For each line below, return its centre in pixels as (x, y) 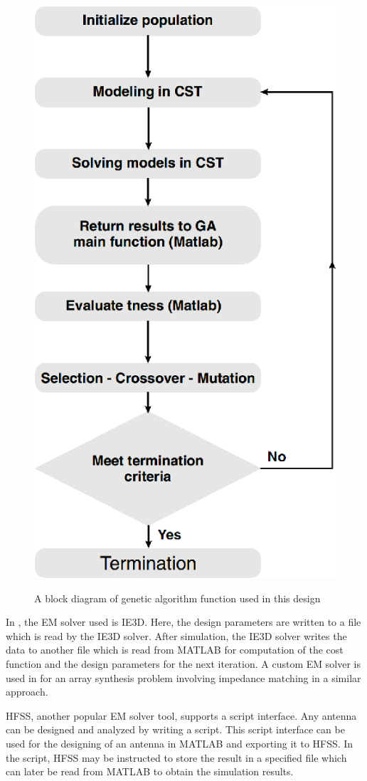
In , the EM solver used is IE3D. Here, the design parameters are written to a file (183, 622)
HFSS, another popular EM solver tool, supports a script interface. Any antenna (181, 715)
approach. (27, 692)
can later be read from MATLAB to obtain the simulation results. (150, 771)
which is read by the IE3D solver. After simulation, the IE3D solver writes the (176, 635)
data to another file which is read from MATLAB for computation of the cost (175, 650)
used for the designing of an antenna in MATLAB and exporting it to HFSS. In (180, 743)
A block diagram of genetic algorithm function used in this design (177, 598)
